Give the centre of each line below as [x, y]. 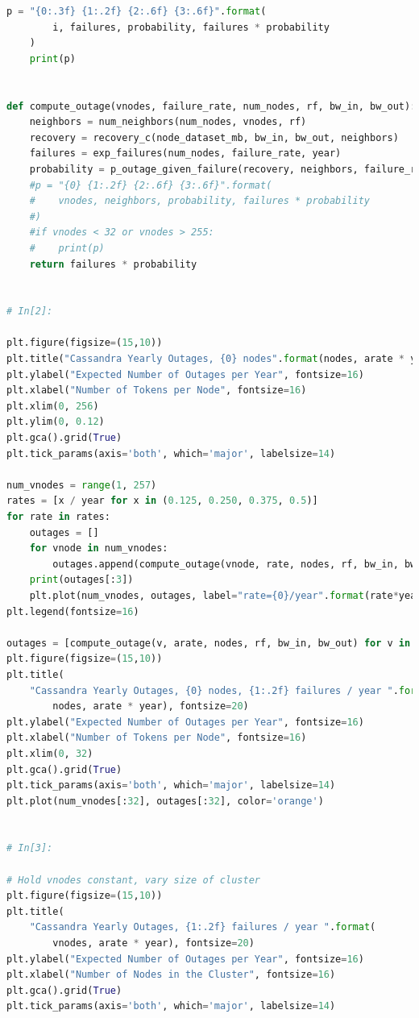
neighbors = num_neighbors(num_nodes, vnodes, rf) [168, 122]
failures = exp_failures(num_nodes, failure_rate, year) [185, 154]
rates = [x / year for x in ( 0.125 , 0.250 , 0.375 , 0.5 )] [162, 501]
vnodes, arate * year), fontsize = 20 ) [153, 943]
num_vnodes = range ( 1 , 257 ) [82, 485]
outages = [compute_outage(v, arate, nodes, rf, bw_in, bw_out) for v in [209, 643]
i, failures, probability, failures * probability [191, 27]
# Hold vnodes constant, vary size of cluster [133, 880]
